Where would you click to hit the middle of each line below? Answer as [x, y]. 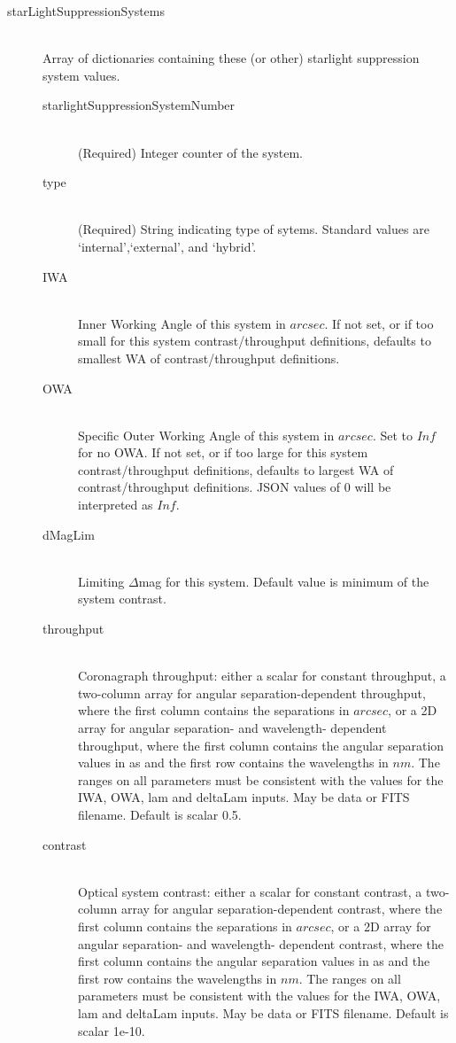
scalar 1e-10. [112, 1030]
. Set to [393, 435]
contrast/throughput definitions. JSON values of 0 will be [235, 487]
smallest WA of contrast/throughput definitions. [209, 358]
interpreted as [116, 505]
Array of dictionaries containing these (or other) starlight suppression [231, 58]
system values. [81, 75]
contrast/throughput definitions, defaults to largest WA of [236, 469]
